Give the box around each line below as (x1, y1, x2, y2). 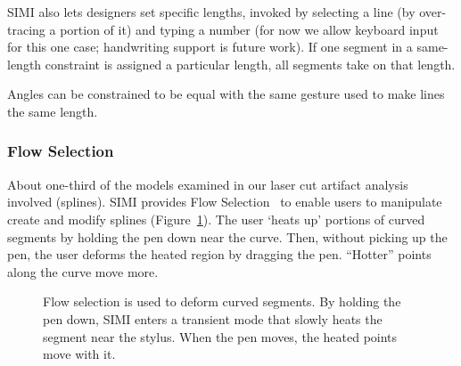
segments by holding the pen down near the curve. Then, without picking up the (7, 227, 448, 246)
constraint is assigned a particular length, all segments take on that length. (45, 54, 456, 73)
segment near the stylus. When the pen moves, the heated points (43, 327, 398, 346)
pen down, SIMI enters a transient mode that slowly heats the (43, 309, 383, 328)
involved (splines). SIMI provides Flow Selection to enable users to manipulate (7, 192, 442, 211)
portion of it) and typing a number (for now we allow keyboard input (60, 20, 439, 38)
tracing (7, 20, 45, 38)
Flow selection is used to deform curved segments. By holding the (43, 292, 401, 311)
